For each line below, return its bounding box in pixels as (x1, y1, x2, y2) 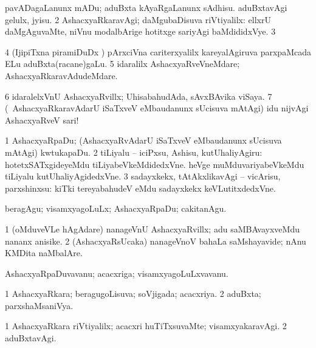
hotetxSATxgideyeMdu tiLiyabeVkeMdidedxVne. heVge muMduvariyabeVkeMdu (5, 158, 304, 170)
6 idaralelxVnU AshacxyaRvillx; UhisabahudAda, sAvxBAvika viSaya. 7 (5, 89, 272, 102)
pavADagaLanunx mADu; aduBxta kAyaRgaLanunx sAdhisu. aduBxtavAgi (5, 1, 287, 13)
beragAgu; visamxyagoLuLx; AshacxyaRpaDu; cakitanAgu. (5, 202, 227, 215)
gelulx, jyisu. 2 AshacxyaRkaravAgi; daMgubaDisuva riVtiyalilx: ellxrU (5, 13, 271, 26)
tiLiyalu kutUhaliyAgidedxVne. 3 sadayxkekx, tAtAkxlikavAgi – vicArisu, (5, 170, 281, 183)
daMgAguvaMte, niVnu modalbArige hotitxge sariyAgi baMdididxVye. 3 (5, 25, 276, 38)
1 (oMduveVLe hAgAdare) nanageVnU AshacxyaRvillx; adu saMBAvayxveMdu (5, 222, 300, 235)
